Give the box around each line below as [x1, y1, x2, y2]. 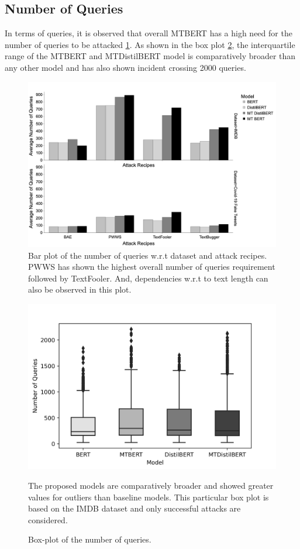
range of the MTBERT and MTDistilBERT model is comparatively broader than [5, 50, 296, 62]
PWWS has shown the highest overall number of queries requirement [28, 260, 275, 273]
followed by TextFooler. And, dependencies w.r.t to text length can [28, 272, 268, 284]
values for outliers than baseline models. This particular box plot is [28, 490, 269, 503]
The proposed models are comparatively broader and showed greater [28, 479, 274, 491]
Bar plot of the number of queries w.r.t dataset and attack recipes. [28, 249, 267, 261]
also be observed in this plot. [28, 283, 132, 296]
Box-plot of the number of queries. [28, 533, 151, 545]
